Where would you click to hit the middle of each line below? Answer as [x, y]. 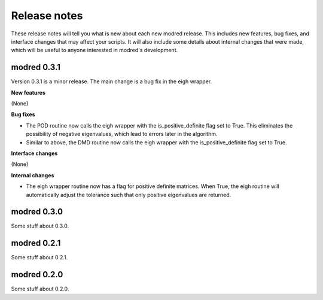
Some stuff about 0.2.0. [40, 289]
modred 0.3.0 [37, 212]
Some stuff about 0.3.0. [40, 226]
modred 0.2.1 [36, 243]
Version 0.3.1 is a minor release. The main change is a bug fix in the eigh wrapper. [112, 81]
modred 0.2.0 [37, 275]
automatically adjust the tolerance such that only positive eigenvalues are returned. [129, 195]
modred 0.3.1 [36, 67]
